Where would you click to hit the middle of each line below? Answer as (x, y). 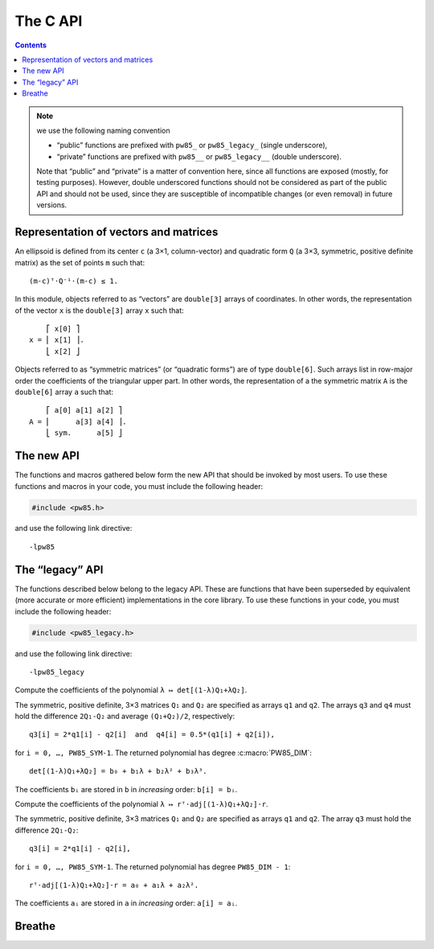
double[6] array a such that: (64, 392)
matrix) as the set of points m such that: (80, 262)
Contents (31, 45)
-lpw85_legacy (57, 672)
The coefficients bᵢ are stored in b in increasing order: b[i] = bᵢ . (126, 789)
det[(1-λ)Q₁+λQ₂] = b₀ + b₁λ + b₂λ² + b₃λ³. (119, 771)
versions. (52, 205)
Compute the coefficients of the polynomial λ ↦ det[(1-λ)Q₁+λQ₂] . (131, 690)
